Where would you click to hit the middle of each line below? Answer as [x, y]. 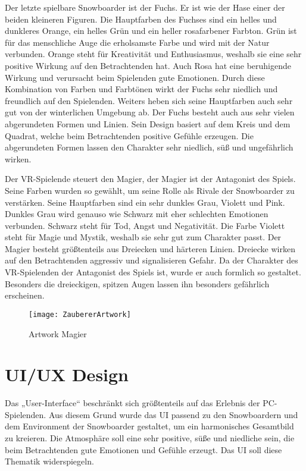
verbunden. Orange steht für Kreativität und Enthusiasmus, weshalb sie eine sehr [153, 54]
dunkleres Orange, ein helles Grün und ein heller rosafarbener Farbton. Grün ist [151, 31]
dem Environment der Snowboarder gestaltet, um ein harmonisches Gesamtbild [149, 426]
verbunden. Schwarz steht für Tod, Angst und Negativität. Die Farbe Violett [145, 225]
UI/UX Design [67, 374]
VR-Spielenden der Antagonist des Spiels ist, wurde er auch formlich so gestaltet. [153, 272]
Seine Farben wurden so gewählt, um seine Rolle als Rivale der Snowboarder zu [150, 190]
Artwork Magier [58, 333]
